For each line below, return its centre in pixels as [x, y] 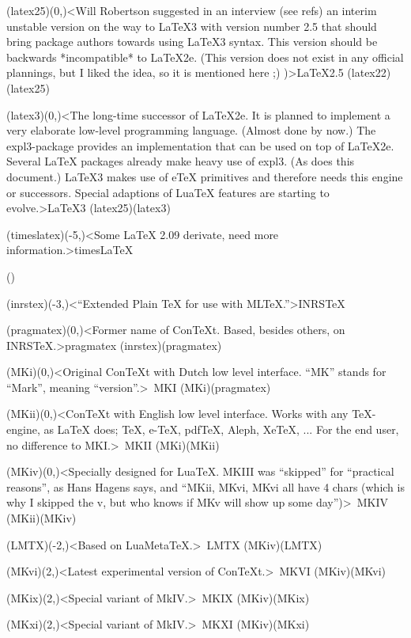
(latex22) [369, 72]
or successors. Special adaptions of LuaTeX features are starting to [168, 192]
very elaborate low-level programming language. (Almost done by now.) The [191, 130]
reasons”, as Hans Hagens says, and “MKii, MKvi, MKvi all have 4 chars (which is [205, 486]
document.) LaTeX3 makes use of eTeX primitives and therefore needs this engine [205, 176]
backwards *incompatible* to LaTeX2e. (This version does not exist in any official [205, 57]
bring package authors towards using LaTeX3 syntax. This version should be [192, 42]
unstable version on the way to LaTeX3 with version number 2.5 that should [192, 26]
